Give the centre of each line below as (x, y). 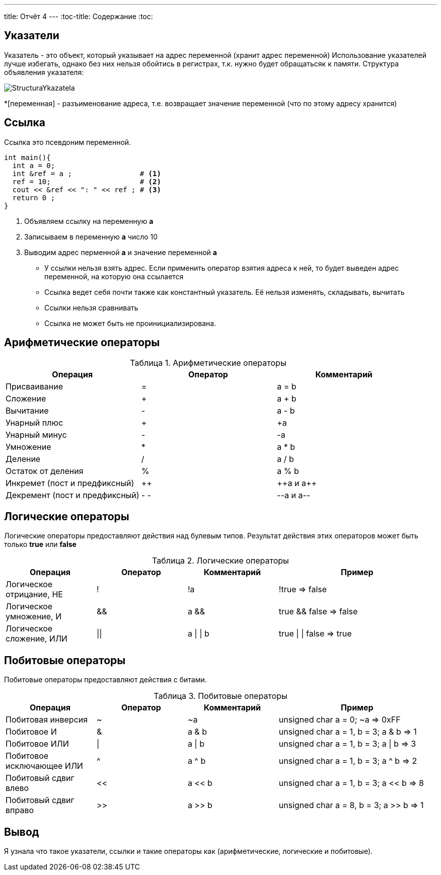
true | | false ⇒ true (315, 634)
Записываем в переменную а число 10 (91, 236)
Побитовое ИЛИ (37, 744)
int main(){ (27, 157)
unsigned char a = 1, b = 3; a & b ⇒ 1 (348, 732)
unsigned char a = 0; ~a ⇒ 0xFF (340, 720)
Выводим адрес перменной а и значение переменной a (121, 252)
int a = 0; (34, 165)
